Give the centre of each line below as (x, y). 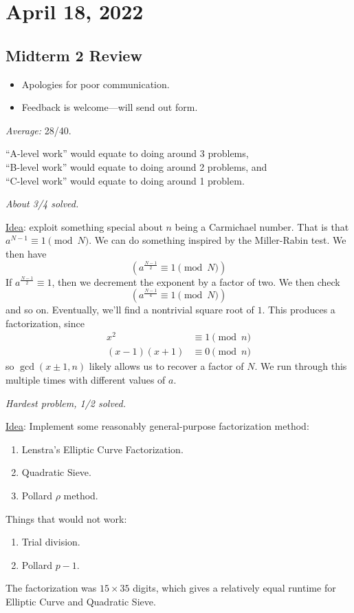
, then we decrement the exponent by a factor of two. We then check (196, 281)
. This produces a (299, 310)
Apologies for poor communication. (96, 84)
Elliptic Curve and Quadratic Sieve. (81, 601)
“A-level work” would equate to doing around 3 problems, (127, 153)
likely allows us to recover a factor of (166, 366)
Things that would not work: (66, 518)
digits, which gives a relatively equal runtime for (234, 588)
